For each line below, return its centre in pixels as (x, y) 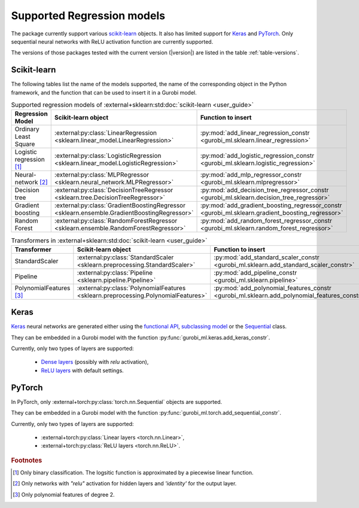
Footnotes (27, 460)
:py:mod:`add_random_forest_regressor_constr (266, 221)
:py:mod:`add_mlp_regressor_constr (251, 175)
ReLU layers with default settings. (82, 370)
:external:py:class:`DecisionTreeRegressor (114, 190)
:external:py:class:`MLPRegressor (102, 175)
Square (25, 144)
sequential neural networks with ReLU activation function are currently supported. (112, 41)
